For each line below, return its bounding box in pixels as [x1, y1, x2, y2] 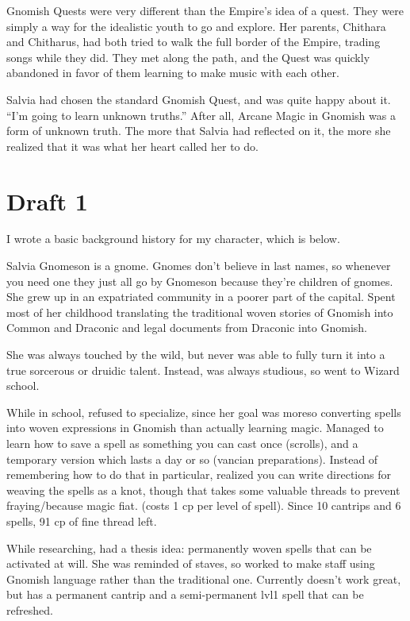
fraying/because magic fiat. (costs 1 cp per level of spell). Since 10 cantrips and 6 [6, 497, 401, 514]
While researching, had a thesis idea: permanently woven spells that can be [6, 539, 372, 556]
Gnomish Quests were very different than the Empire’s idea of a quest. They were [6, 2, 404, 18]
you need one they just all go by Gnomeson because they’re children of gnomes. [6, 272, 393, 289]
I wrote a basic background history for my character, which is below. [6, 230, 340, 247]
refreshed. [6, 601, 53, 618]
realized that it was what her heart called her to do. [6, 137, 259, 154]
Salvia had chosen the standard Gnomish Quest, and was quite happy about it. [6, 91, 391, 107]
